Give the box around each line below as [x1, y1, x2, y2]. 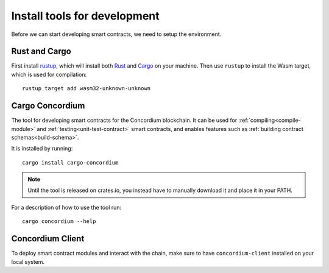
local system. [11, 258, 45, 265]
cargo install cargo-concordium [22, 159, 119, 166]
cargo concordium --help [22, 218, 96, 225]
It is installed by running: [11, 145, 73, 152]
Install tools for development [11, 9, 160, 23]
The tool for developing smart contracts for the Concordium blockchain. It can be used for [11, 116, 238, 124]
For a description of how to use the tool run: [11, 204, 122, 211]
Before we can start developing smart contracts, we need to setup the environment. [11, 30, 222, 38]
